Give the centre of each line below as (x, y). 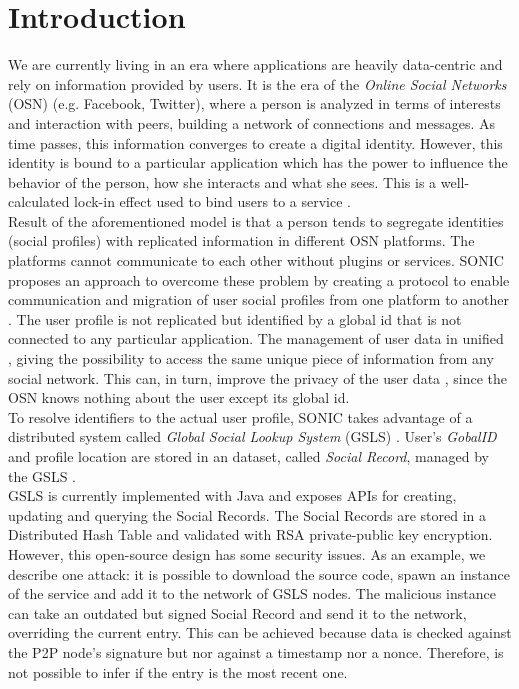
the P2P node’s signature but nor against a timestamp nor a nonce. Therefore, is (256, 651)
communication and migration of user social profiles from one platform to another (258, 299)
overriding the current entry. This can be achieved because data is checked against (260, 632)
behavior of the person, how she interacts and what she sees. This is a (222, 181)
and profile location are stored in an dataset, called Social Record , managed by (248, 456)
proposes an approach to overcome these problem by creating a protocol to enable (259, 279)
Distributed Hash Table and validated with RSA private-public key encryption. (250, 534)
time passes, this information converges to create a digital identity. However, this (255, 142)
